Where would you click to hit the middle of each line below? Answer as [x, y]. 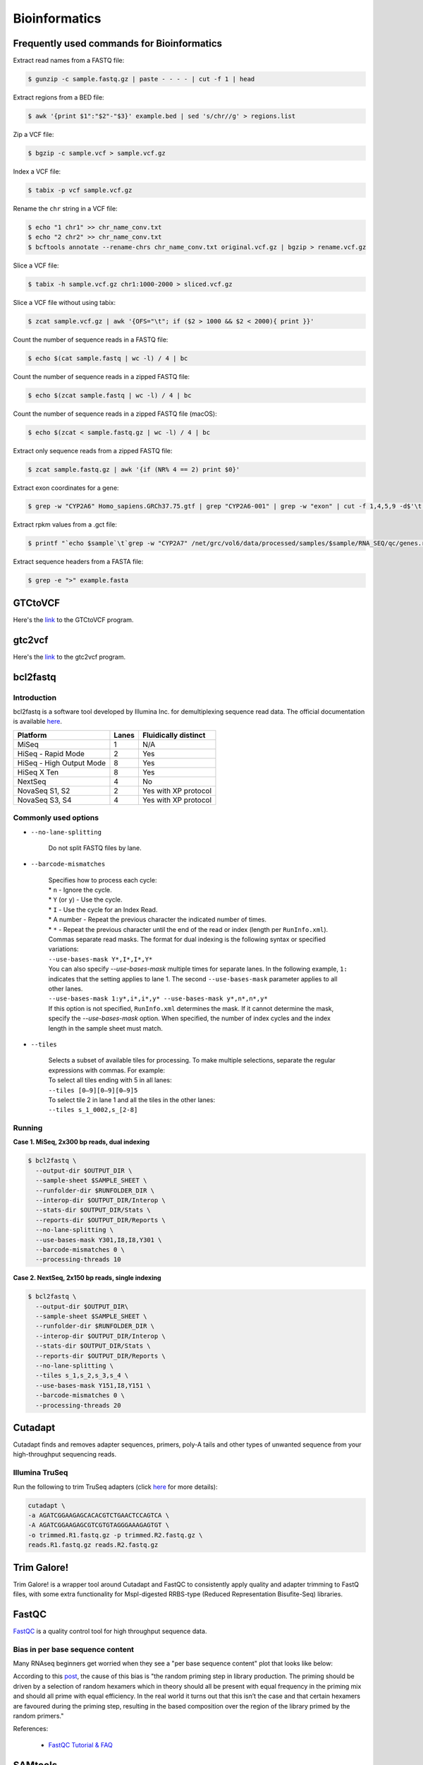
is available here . [38, 722]
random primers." [38, 1716]
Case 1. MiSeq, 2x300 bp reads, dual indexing [81, 1142]
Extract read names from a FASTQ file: [69, 61]
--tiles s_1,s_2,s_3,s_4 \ [82, 1376]
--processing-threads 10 [78, 1260]
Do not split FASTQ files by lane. [95, 848]
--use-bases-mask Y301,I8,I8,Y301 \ [99, 1240]
